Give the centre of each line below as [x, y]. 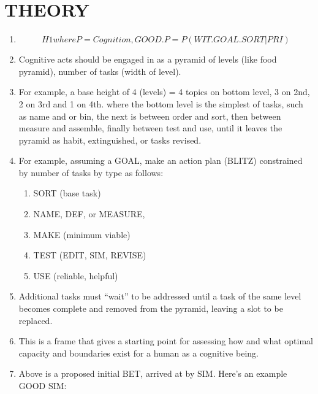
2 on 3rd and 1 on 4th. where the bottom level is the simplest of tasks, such [161, 103]
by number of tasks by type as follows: [91, 172]
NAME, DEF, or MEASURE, [89, 214]
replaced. [36, 320]
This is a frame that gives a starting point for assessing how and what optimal [166, 341]
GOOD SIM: [43, 385]
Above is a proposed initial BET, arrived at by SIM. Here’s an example [153, 373]
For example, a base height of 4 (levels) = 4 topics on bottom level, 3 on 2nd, [164, 92]
